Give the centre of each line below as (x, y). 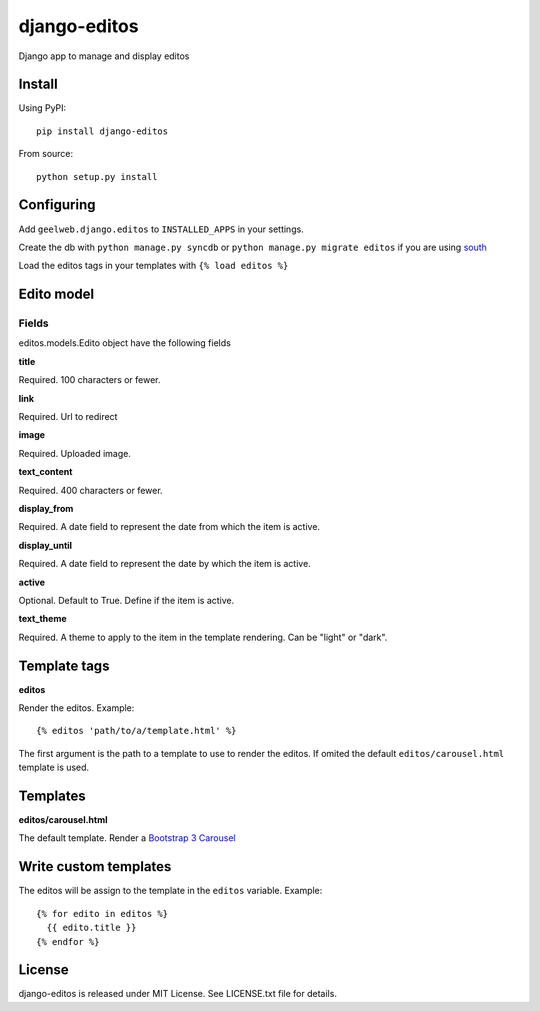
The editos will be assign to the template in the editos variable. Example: (170, 891)
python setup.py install (97, 176)
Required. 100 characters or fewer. (89, 380)
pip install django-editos (102, 131)
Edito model (56, 294)
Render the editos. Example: (76, 708)
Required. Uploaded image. (75, 453)
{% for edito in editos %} (102, 913)
